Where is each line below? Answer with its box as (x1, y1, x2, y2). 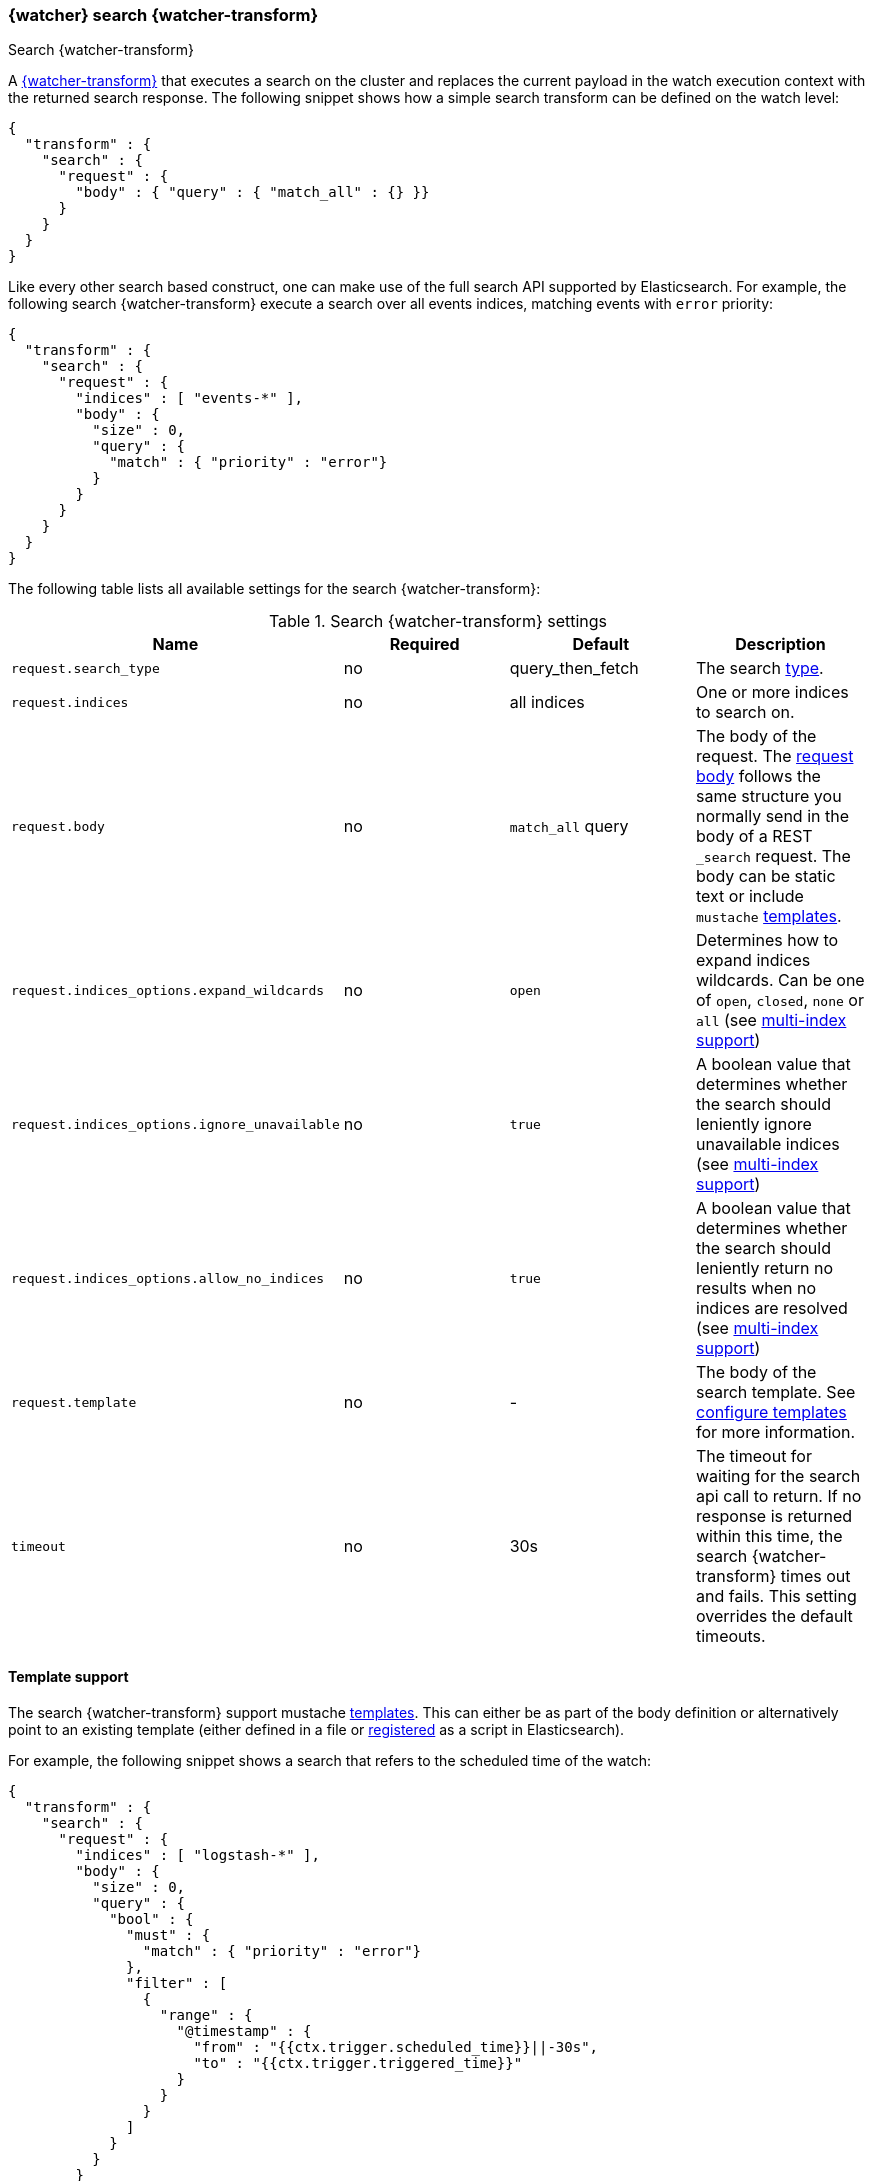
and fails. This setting (696, 1586, 857, 1607)
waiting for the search (696, 1466, 861, 1487)
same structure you (696, 786, 842, 807)
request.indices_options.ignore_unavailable (11, 1116, 340, 1132)
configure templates (696, 1402, 847, 1423)
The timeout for (696, 1446, 812, 1467)
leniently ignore (696, 1114, 812, 1135)
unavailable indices (696, 1134, 840, 1155)
